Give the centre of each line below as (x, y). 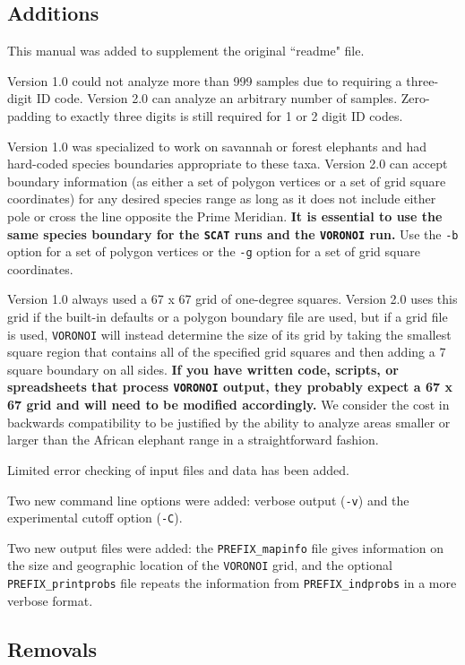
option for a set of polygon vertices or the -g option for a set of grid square (214, 251)
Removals (52, 648)
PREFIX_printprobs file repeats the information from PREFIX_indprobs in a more (232, 583)
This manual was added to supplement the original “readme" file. (186, 51)
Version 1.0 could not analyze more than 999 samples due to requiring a (205, 80)
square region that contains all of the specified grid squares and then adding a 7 (227, 352)
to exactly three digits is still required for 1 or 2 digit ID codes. (229, 115)
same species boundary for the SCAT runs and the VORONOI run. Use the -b (233, 233)
